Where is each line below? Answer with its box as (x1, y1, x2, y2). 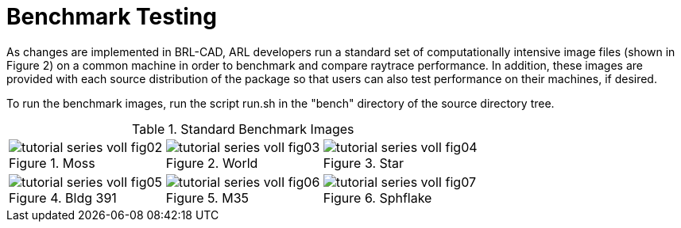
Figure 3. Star (323, 154, 404, 171)
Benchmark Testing (6, 3, 217, 30)
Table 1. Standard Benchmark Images (132, 120, 354, 137)
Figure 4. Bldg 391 (9, 189, 117, 206)
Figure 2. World (165, 154, 258, 171)
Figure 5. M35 (165, 189, 250, 206)
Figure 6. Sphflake (323, 189, 432, 206)
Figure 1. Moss (9, 154, 95, 171)
